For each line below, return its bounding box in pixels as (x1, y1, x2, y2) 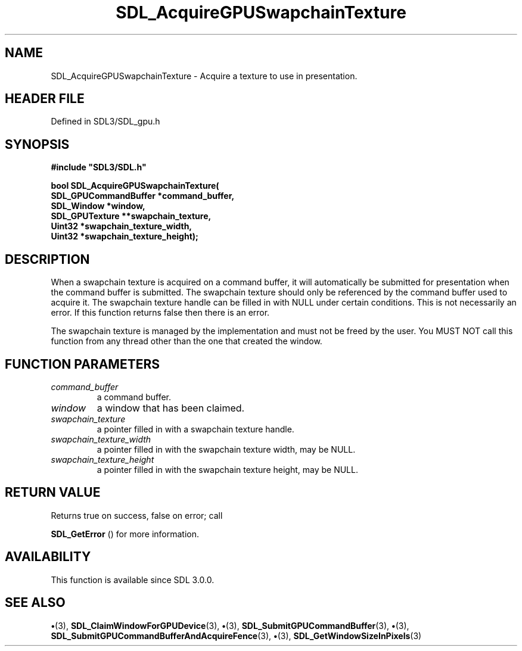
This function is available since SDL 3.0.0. (51, 574, 215, 585)
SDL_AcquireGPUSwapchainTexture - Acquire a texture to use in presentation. (51, 70, 358, 81)
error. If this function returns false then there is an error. (51, 307, 270, 318)
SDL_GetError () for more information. (51, 528, 200, 539)
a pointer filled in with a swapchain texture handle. (97, 423, 294, 434)
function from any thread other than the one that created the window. (51, 336, 322, 347)
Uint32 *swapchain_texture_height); (51, 231, 198, 242)
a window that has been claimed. (97, 401, 245, 414)
